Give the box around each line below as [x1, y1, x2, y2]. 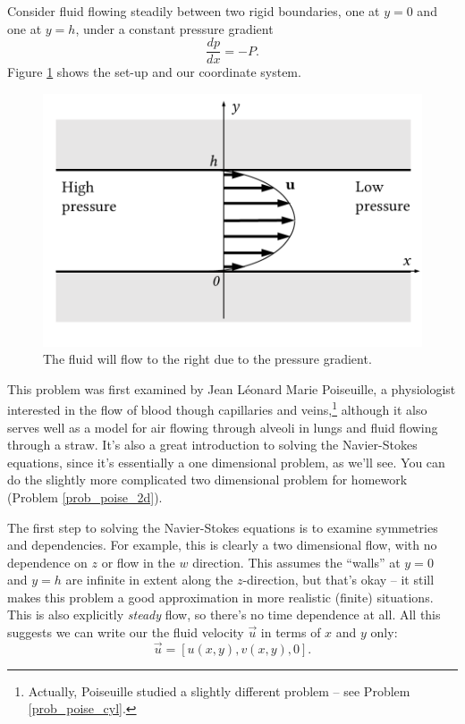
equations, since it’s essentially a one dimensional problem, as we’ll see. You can [7, 452, 445, 471]
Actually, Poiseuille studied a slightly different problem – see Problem [28, 681, 410, 700]
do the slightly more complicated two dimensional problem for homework [7, 470, 408, 489]
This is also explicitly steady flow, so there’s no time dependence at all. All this [7, 605, 441, 624]
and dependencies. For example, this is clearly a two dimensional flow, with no [7, 535, 437, 554]
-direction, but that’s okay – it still [242, 570, 435, 589]
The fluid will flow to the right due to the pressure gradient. [43, 349, 372, 368]
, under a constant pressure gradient [75, 19, 274, 38]
